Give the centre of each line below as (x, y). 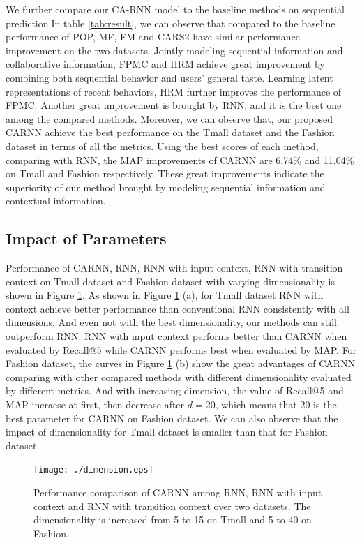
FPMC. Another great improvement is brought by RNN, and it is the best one (174, 105)
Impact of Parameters (86, 238)
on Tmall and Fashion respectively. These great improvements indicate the (165, 173)
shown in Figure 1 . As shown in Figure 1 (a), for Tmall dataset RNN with (165, 295)
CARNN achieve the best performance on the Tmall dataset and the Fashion (170, 132)
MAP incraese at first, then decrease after (95, 404)
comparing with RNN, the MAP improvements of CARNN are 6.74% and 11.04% (180, 159)
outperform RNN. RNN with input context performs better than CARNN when (176, 336)
